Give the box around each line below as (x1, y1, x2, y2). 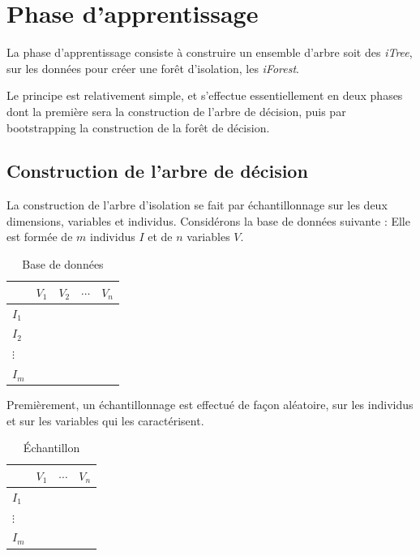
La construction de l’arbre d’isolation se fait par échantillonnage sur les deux (6, 196, 388, 213)
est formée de (6, 228, 73, 245)
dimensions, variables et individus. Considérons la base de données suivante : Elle (6, 212, 410, 229)
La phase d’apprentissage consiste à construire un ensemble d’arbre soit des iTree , (6, 44, 413, 61)
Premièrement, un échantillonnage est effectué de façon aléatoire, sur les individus (6, 396, 414, 413)
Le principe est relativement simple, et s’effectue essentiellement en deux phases (6, 87, 403, 104)
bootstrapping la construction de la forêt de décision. (6, 119, 270, 136)
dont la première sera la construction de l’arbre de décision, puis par (6, 102, 346, 119)
